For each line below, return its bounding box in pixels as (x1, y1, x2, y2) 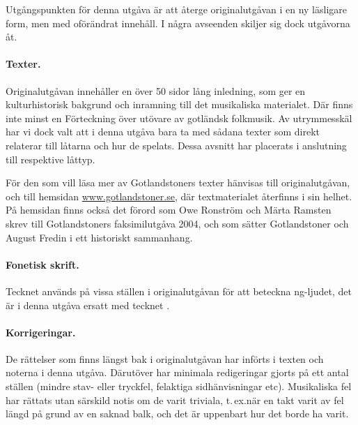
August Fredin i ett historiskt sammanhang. (6, 230, 193, 244)
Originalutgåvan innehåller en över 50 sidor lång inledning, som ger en (6, 83, 306, 98)
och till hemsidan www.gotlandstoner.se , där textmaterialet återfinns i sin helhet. (6, 188, 352, 203)
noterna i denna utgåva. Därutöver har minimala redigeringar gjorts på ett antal (6, 365, 349, 380)
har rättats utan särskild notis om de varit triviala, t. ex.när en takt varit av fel (6, 392, 344, 407)
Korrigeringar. (6, 325, 76, 339)
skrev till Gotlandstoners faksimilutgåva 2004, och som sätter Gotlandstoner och (6, 216, 349, 230)
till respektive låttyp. (6, 151, 95, 166)
